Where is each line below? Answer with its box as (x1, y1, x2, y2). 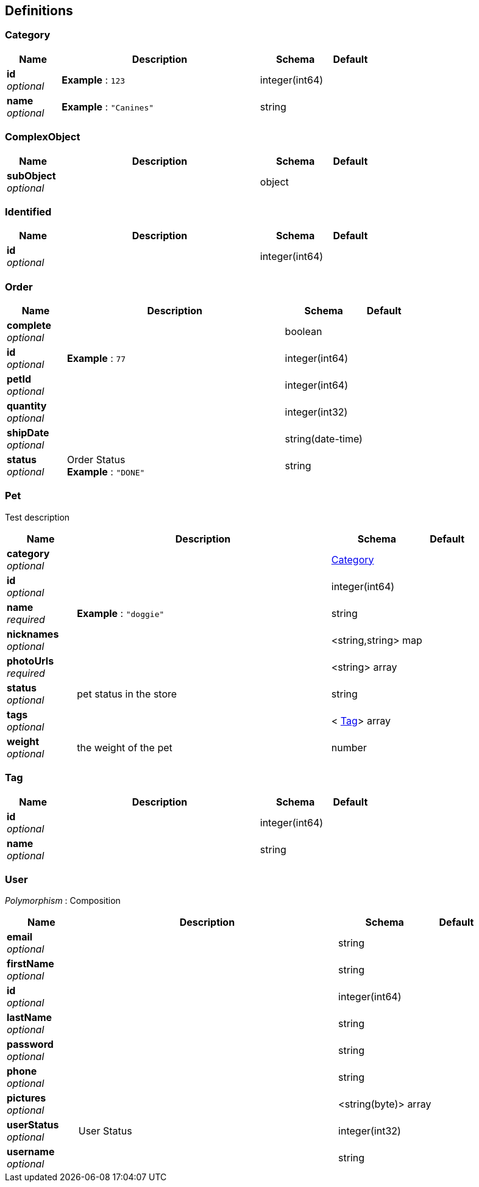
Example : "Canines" (62, 100, 154, 113)
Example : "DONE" (66, 466, 145, 478)
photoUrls (7, 654, 54, 667)
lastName (7, 1011, 52, 1024)
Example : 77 (66, 352, 126, 365)
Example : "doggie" (77, 607, 165, 619)
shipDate (7, 427, 49, 439)
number (331, 741, 367, 754)
